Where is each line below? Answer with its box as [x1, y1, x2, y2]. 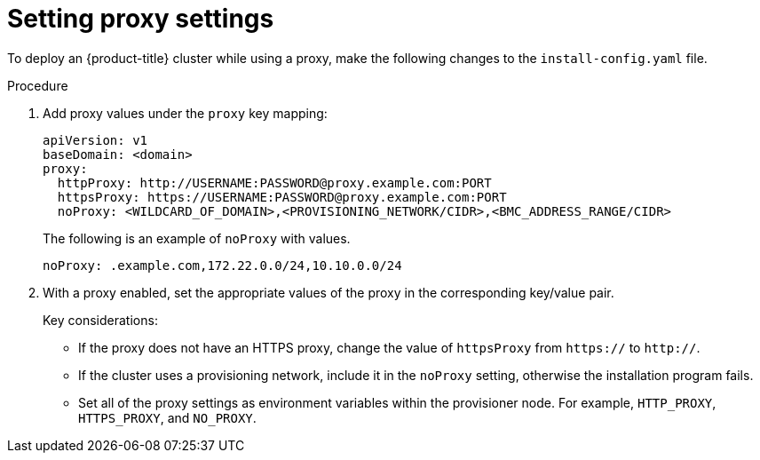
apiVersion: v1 [43, 132, 148, 147]
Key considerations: [43, 312, 158, 328]
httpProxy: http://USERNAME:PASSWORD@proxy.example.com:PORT [57, 175, 492, 190]
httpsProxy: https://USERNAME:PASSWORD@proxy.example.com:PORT [57, 189, 507, 204]
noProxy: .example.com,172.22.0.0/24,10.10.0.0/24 [43, 258, 402, 273]
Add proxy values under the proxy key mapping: [43, 105, 328, 121]
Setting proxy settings [7, 4, 274, 34]
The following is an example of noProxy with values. [43, 230, 351, 246]
